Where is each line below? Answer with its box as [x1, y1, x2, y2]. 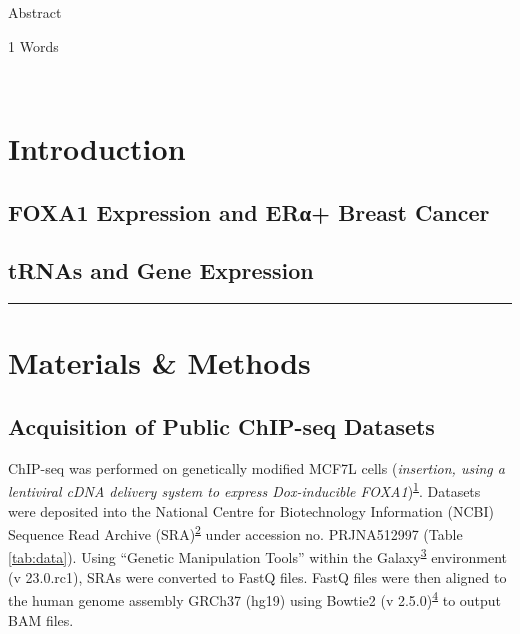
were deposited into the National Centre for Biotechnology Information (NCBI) [8, 500, 494, 521]
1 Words [8, 35, 59, 56]
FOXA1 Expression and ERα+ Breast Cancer [8, 196, 490, 227]
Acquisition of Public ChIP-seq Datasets [8, 410, 435, 441]
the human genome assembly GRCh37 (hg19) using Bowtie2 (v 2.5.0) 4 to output [8, 587, 502, 610]
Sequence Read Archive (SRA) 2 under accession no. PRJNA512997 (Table [8, 521, 463, 544]
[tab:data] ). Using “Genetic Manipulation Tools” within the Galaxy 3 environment [8, 544, 508, 568]
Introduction [8, 127, 186, 168]
